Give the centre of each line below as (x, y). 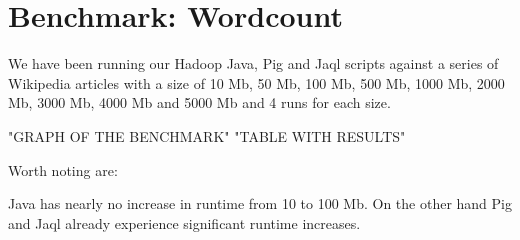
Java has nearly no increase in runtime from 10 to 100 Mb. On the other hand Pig (260, 203)
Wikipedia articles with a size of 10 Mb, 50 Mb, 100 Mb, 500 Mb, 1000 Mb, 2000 (256, 82)
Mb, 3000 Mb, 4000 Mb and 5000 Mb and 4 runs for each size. (199, 102)
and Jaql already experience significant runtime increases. (184, 222)
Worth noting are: (63, 169)
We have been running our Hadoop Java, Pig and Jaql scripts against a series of (253, 63)
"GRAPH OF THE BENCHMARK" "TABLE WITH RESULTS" (207, 135)
